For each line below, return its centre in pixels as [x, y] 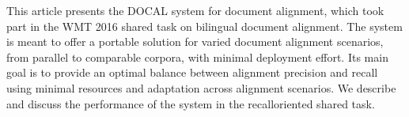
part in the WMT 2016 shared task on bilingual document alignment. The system [204, 26]
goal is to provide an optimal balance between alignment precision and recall [192, 72]
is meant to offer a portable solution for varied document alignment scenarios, [195, 42]
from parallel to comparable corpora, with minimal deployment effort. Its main [197, 57]
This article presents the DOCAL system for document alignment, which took [195, 10]
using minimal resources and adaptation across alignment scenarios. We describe [201, 87]
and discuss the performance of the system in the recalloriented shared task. [191, 103]
